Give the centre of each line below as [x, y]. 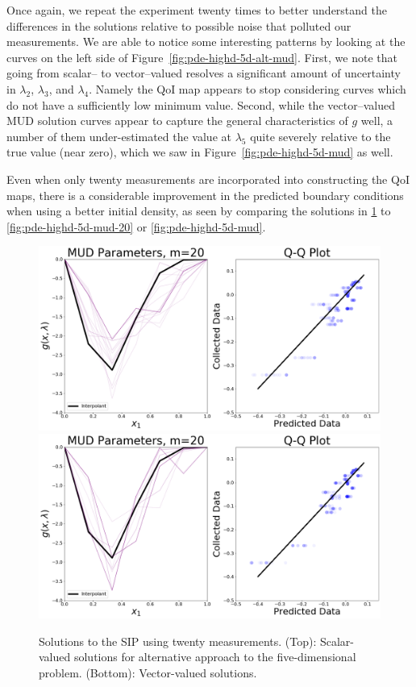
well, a [377, 121]
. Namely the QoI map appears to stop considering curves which [248, 88]
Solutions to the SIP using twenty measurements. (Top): [178, 641]
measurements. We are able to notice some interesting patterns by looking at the [206, 42]
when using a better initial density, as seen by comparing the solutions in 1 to [199, 211]
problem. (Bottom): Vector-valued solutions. [148, 672]
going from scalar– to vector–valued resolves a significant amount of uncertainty [204, 73]
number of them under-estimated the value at [119, 136]
